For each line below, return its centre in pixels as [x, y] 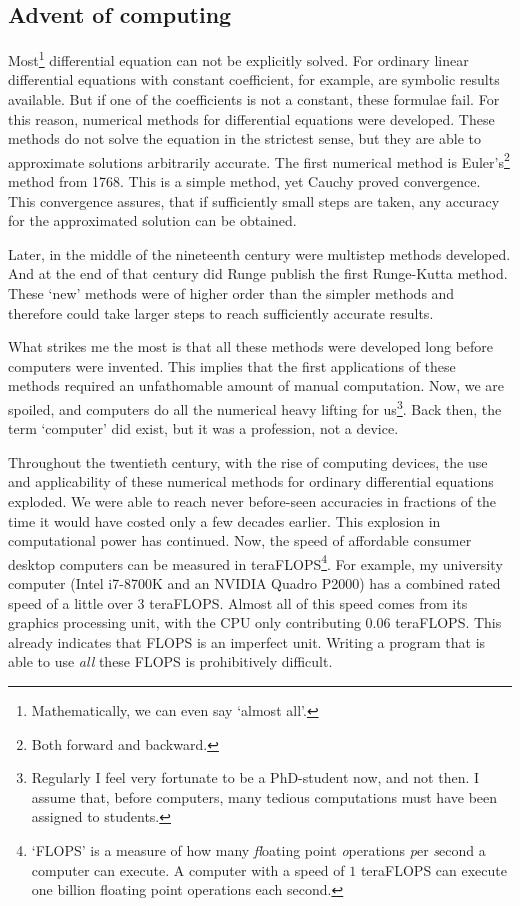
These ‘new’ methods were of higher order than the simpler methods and [231, 293]
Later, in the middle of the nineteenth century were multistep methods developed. [259, 253]
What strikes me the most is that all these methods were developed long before [251, 346]
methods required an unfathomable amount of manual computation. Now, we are [256, 385]
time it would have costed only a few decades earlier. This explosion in [224, 520]
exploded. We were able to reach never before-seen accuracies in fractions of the [252, 501]
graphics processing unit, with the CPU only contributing [184, 622]
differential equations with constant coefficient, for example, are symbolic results [254, 79]
